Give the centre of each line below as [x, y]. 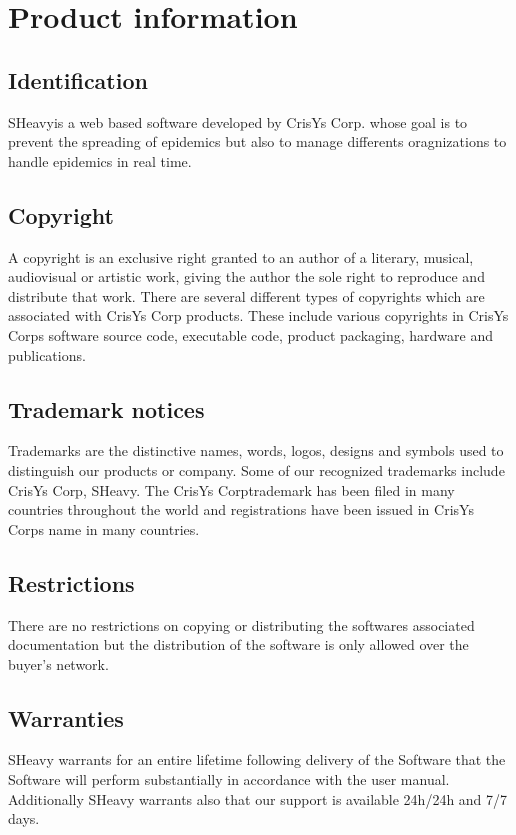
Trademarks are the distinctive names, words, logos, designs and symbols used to [256, 450]
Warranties [66, 717]
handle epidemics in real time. [100, 160]
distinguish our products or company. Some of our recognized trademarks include [256, 469]
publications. [47, 354]
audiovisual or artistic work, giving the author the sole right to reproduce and [246, 276]
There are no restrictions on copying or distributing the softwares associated [241, 624]
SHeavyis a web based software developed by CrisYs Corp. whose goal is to [238, 121]
